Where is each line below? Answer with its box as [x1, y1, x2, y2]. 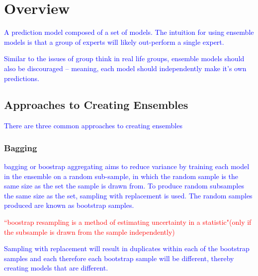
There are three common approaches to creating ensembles [4, 120, 182, 131]
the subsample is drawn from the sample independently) [4, 226, 175, 237]
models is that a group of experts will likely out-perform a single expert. [4, 36, 224, 47]
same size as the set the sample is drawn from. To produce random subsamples [4, 181, 244, 191]
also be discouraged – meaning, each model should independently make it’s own [4, 63, 247, 73]
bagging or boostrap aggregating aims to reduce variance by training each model [4, 161, 250, 172]
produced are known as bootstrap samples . [4, 200, 134, 210]
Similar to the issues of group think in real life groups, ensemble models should [4, 53, 245, 64]
